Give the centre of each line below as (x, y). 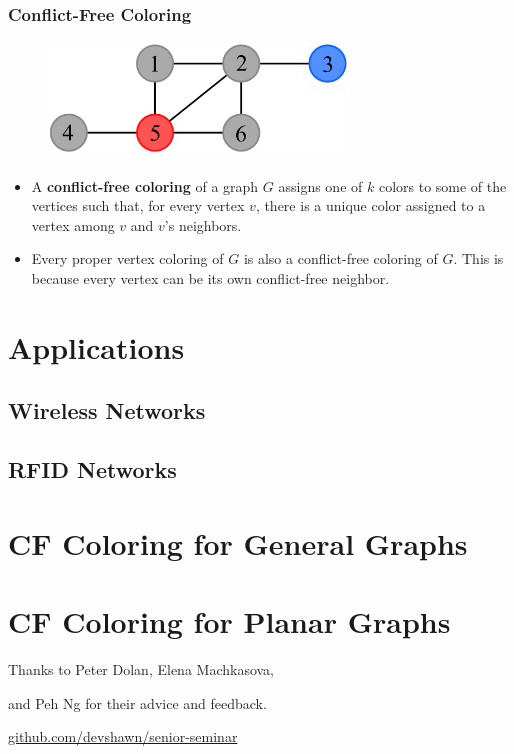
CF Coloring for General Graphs (238, 542)
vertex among (73, 224)
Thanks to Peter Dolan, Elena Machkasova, (141, 669)
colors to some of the (442, 185)
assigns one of (320, 185)
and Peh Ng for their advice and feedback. (137, 702)
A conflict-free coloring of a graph (145, 185)
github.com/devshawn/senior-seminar (123, 736)
